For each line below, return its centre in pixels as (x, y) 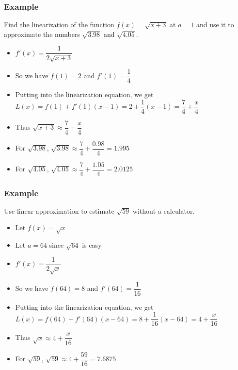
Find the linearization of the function (59, 25)
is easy (92, 245)
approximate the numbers (42, 34)
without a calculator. (164, 210)
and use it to (215, 25)
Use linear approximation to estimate (59, 210)
